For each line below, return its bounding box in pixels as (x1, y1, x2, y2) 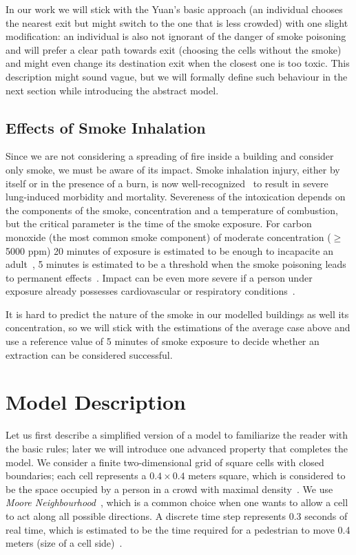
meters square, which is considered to (188, 468, 346, 483)
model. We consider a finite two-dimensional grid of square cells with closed (6, 454, 324, 469)
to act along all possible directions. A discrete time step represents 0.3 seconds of (6, 508, 348, 523)
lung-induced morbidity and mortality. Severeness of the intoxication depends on (6, 189, 346, 204)
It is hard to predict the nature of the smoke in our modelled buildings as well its (6, 306, 349, 321)
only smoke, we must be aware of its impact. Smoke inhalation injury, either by (6, 162, 340, 176)
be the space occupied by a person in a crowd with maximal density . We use (6, 481, 333, 496)
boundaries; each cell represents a (6, 468, 147, 483)
